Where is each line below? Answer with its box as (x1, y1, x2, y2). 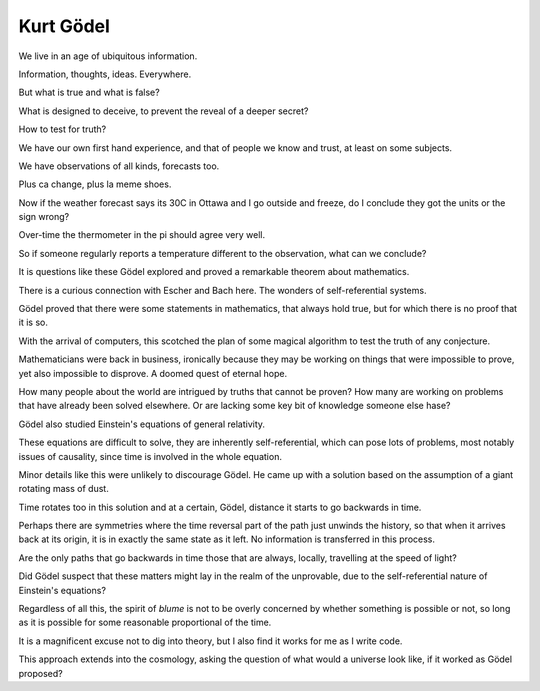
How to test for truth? (18, 123, 107, 135)
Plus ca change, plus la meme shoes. (18, 178, 172, 190)
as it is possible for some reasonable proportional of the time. (18, 616, 272, 629)
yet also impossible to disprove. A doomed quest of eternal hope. (18, 367, 288, 379)
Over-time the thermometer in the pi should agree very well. (18, 229, 265, 241)
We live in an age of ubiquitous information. (18, 50, 198, 62)
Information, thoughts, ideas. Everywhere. (18, 68, 192, 80)
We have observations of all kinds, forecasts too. (18, 160, 220, 172)
